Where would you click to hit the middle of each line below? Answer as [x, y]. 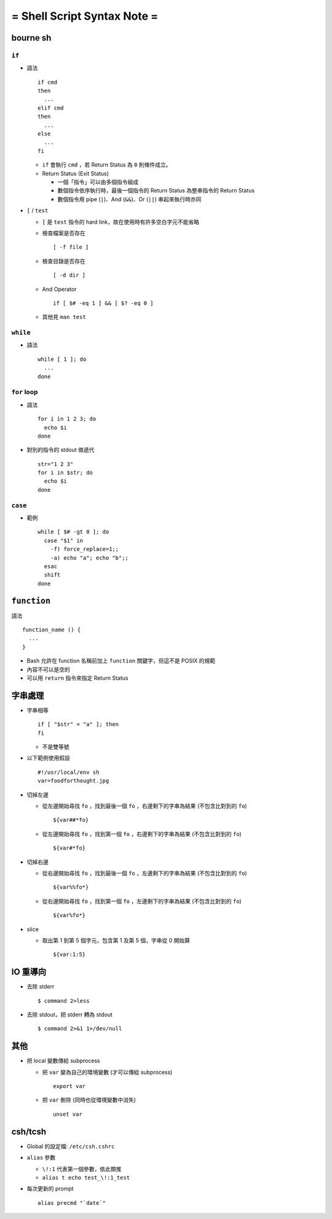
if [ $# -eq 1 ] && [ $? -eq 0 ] [103, 303]
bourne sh [31, 38]
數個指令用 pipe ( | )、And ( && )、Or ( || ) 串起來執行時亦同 [129, 199]
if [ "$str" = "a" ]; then [78, 724]
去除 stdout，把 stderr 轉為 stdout [70, 1015]
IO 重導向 [29, 972]
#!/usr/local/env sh [69, 772]
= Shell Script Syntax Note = [85, 16]
